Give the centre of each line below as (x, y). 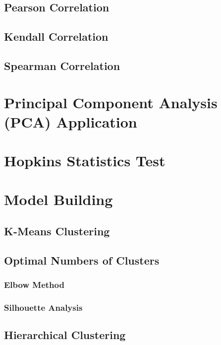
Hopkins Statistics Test (85, 161)
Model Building (58, 199)
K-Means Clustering (57, 231)
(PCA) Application (71, 121)
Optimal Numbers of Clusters (82, 260)
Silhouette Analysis (43, 307)
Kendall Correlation (56, 36)
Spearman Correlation (62, 65)
